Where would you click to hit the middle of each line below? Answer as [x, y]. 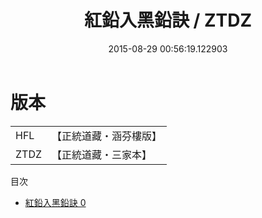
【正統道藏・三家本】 [102, 154]
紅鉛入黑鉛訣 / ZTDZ [168, 20]
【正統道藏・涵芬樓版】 [107, 136]
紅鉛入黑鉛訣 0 [55, 202]
